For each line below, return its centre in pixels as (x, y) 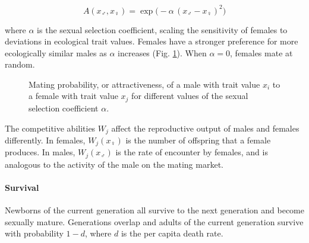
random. (20, 64)
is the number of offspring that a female (198, 140)
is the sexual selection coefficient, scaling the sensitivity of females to (162, 29)
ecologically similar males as (56, 52)
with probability (34, 233)
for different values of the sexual (190, 96)
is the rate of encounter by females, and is (192, 152)
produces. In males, (40, 152)
